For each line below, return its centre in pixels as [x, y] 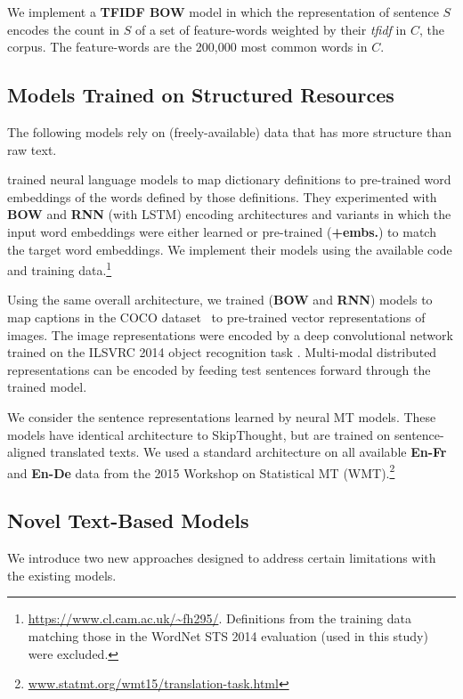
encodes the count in [64, 29]
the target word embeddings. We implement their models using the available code [230, 249]
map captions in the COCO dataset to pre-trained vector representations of [216, 317]
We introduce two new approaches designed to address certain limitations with [222, 558]
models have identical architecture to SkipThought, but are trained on [199, 434]
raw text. [32, 149]
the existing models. [62, 575]
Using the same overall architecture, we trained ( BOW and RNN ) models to [220, 300]
